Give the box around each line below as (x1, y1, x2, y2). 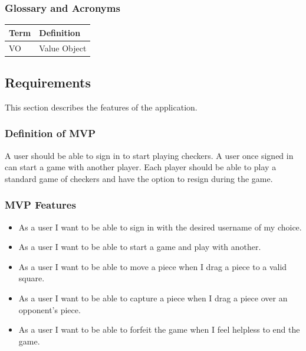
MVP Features (5, 197, 76, 212)
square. (18, 272, 45, 284)
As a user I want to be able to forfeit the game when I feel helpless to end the (18, 323, 300, 336)
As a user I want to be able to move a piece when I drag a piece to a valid (18, 260, 287, 272)
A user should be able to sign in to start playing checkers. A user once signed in (5, 149, 294, 161)
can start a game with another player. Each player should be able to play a (5, 161, 277, 173)
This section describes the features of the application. (5, 100, 198, 113)
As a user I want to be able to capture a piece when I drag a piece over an (18, 292, 288, 304)
